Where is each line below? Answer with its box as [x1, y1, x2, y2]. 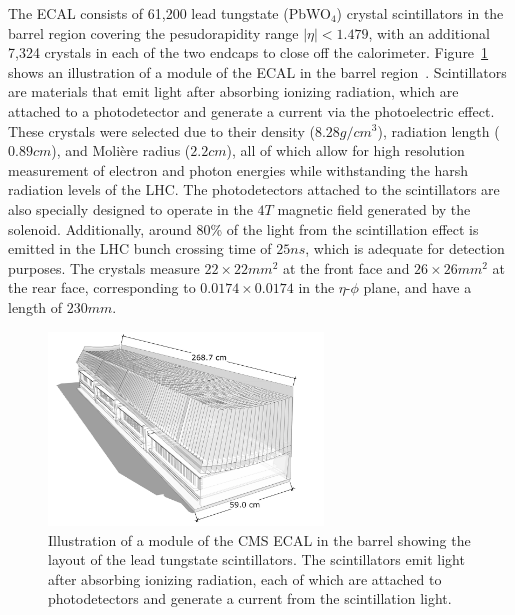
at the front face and [282, 257, 410, 278]
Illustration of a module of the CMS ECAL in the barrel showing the [48, 529, 471, 550]
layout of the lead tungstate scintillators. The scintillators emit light [48, 549, 465, 570]
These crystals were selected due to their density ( [8, 120, 315, 141]
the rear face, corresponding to [8, 277, 196, 298]
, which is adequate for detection [305, 238, 505, 259]
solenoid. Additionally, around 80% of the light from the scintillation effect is [8, 218, 479, 239]
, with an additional [368, 22, 490, 43]
